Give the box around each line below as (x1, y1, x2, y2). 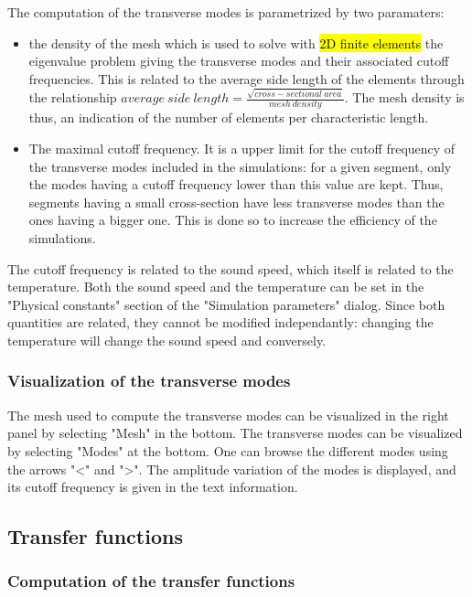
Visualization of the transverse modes (7, 369, 291, 392)
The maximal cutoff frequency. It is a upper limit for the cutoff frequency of (28, 138, 456, 157)
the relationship (28, 88, 117, 107)
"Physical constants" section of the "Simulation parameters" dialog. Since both (7, 294, 445, 314)
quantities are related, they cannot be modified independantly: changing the (7, 313, 434, 332)
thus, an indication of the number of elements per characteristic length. (28, 108, 429, 127)
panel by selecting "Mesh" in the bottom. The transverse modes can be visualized (7, 423, 463, 442)
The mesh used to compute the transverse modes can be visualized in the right (7, 405, 449, 424)
